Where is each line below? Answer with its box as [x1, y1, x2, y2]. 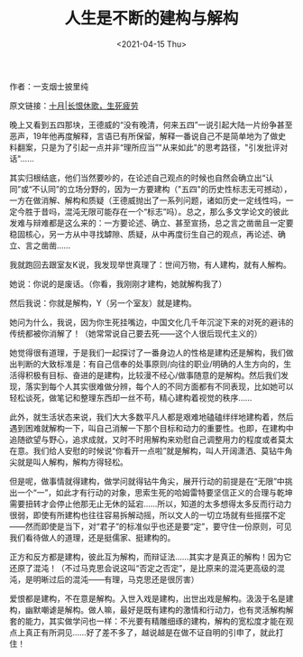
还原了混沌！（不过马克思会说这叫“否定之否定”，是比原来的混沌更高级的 [9, 562, 278, 573]
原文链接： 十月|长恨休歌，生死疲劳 [9, 100, 139, 111]
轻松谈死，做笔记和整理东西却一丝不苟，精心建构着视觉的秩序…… [9, 392, 252, 403]
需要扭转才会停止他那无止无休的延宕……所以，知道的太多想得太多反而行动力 [9, 498, 292, 509]
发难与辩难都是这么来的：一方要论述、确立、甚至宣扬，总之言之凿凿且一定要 [9, 217, 294, 228]
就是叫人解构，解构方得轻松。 [16, 457, 128, 467]
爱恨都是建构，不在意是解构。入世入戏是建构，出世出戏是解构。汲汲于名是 [9, 593, 286, 604]
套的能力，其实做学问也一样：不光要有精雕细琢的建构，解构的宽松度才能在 [9, 615, 286, 626]
